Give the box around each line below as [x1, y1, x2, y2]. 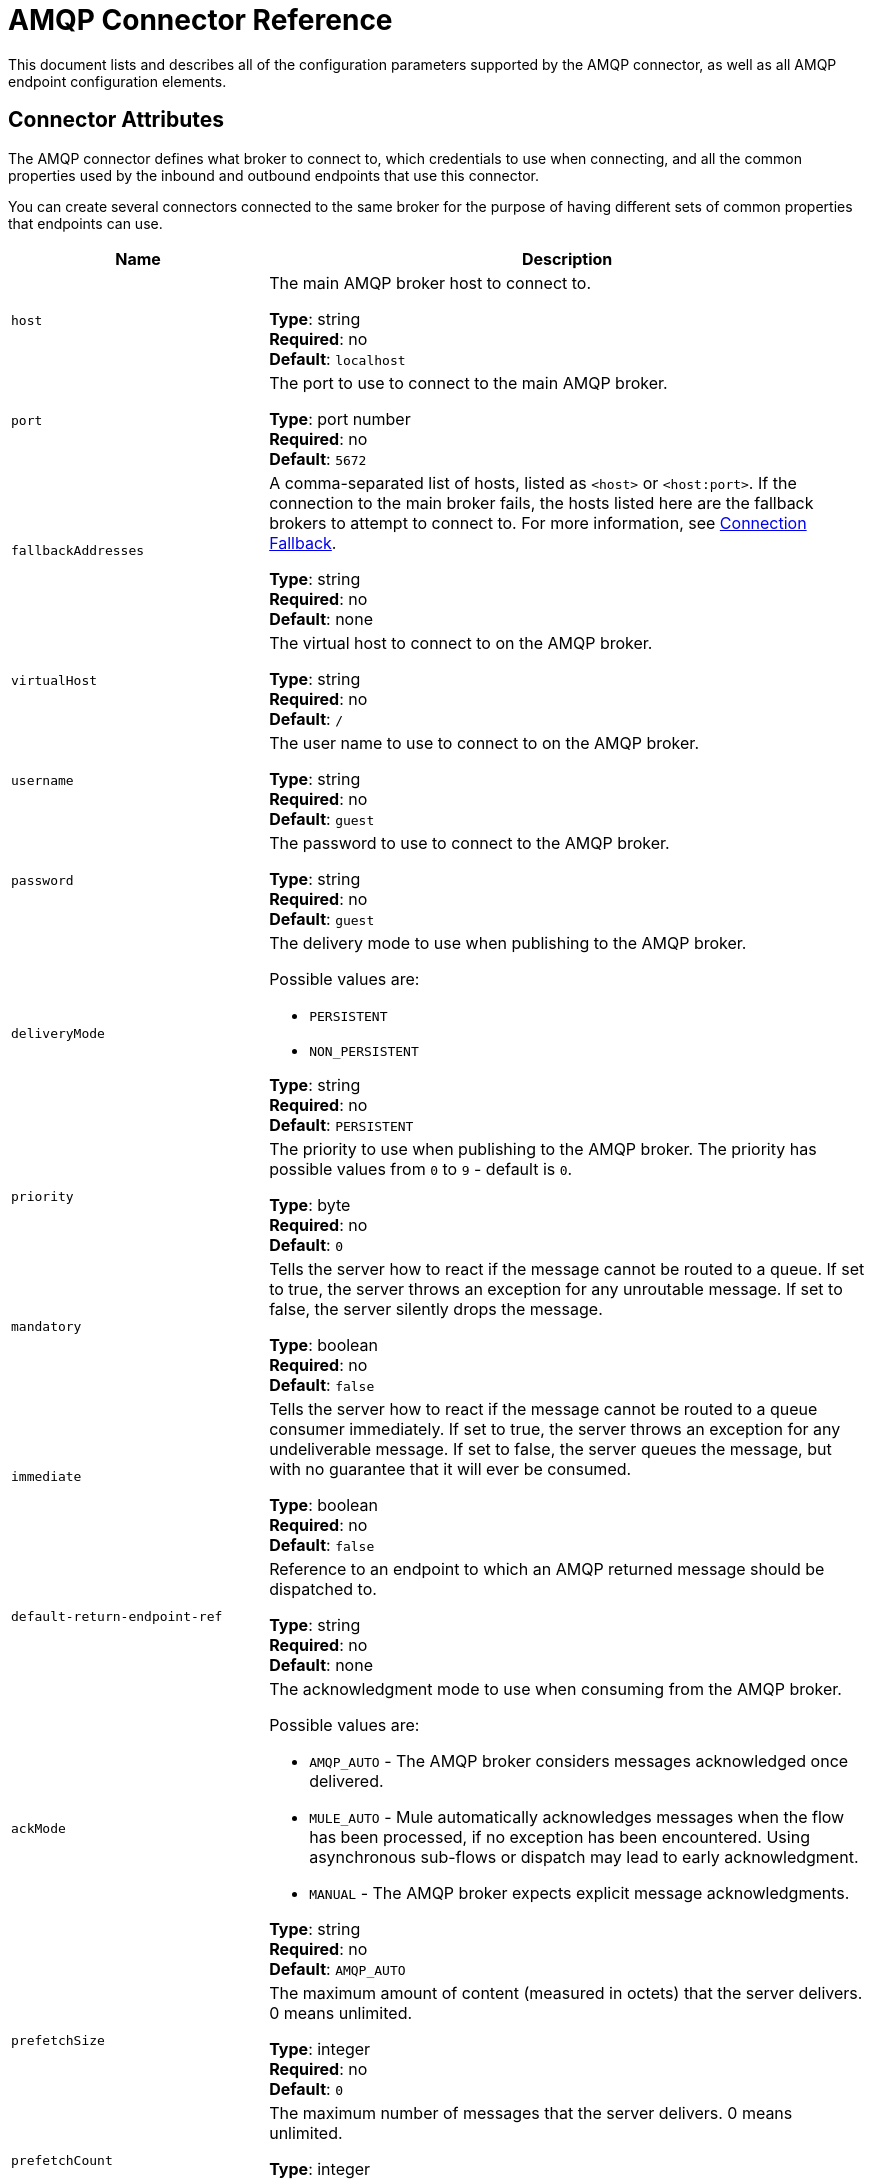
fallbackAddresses [11, 543, 145, 559]
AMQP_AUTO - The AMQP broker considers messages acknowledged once [309, 1750, 849, 1771]
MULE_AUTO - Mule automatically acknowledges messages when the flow [309, 1806, 845, 1827]
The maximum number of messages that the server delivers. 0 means [269, 2102, 793, 2123]
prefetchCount [11, 2153, 113, 2169]
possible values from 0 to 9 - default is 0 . [269, 1158, 573, 1179]
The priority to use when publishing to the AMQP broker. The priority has [269, 1138, 817, 1159]
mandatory [11, 1319, 82, 1335]
